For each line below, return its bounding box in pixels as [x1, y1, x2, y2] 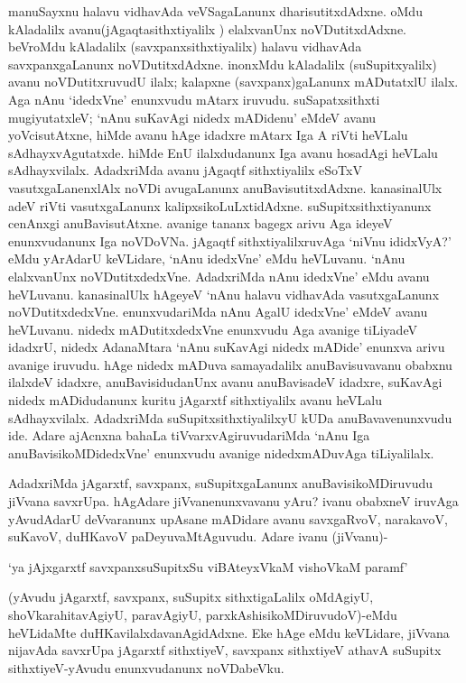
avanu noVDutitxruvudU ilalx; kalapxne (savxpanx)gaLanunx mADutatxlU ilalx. [8, 72, 459, 91]
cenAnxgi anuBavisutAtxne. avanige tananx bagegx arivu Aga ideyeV [8, 214, 393, 233]
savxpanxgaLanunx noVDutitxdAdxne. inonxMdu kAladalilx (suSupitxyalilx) [8, 54, 437, 73]
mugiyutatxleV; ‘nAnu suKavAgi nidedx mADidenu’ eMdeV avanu [8, 107, 377, 126]
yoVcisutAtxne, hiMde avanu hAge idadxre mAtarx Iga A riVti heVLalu [8, 125, 408, 144]
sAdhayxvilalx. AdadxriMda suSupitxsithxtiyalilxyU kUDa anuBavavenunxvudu [8, 408, 452, 427]
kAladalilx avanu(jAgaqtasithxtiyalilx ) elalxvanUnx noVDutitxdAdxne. [8, 19, 406, 38]
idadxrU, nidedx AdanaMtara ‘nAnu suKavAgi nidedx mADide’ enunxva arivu [8, 337, 445, 356]
